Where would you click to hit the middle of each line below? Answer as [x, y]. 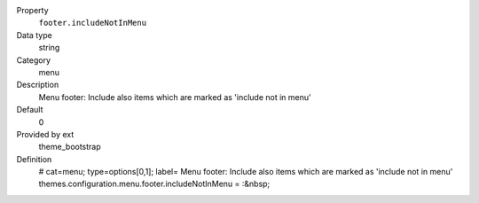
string [49, 48]
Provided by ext [45, 134]
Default [30, 110]
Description [38, 85]
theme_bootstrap [70, 147]
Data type [34, 35]
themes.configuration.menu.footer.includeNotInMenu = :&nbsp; [154, 184]
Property [32, 10]
